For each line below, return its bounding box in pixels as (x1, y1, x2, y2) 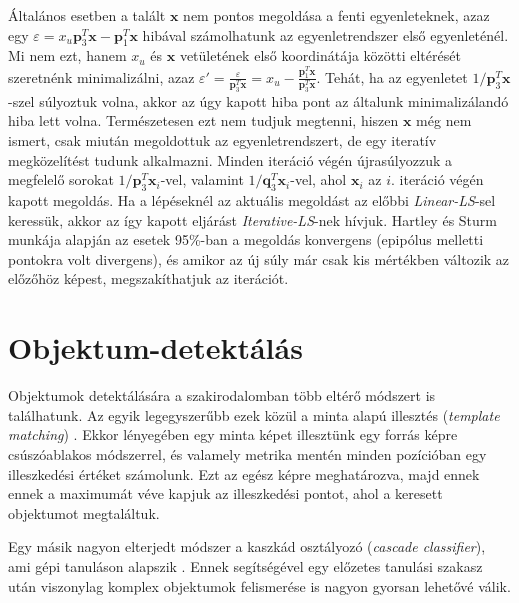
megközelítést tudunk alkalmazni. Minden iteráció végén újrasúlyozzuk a (8, 149, 452, 170)
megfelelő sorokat (8, 169, 114, 190)
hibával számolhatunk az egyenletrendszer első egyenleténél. (142, 24, 509, 45)
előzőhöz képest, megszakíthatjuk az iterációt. (8, 268, 289, 289)
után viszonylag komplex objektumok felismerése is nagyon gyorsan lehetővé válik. (8, 575, 511, 596)
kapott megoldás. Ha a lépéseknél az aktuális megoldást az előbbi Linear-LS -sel (8, 190, 496, 211)
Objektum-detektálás (8, 327, 303, 368)
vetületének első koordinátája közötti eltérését (179, 45, 461, 66)
